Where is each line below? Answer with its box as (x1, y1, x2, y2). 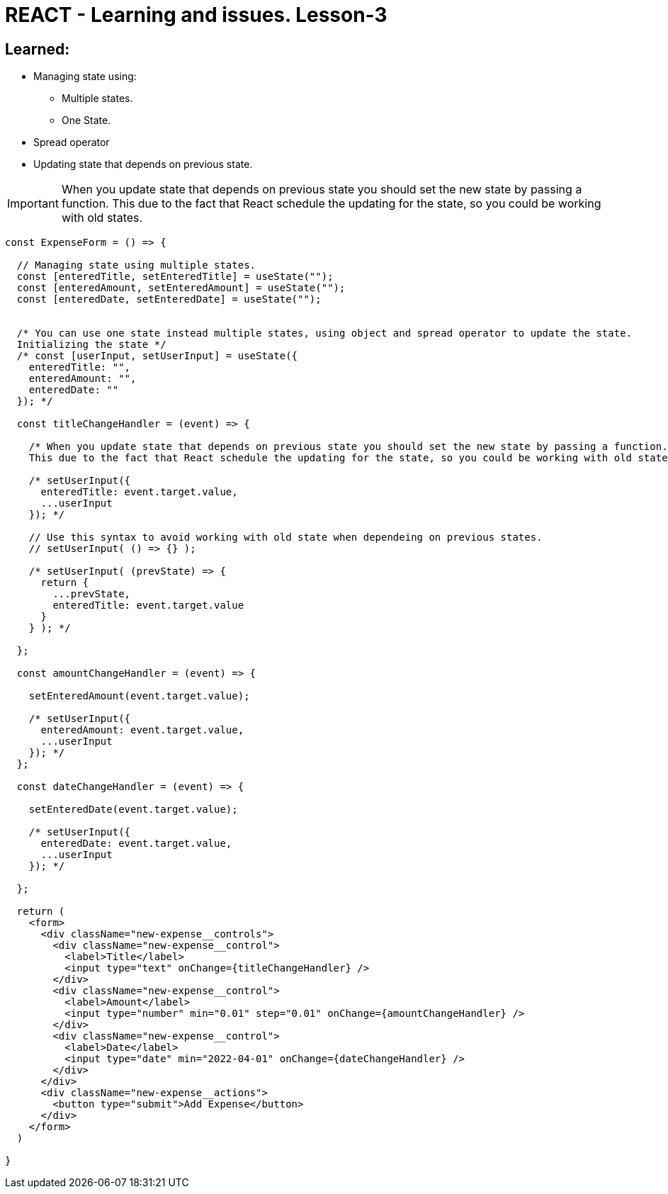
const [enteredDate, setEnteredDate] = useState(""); (16, 293, 322, 305)
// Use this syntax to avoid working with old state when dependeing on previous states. (28, 531, 543, 544)
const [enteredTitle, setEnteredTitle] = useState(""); (16, 271, 334, 283)
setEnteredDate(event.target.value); (28, 804, 238, 816)
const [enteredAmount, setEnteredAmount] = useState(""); (16, 282, 346, 294)
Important (7, 196, 59, 211)
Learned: (5, 40, 70, 58)
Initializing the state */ (16, 339, 166, 351)
